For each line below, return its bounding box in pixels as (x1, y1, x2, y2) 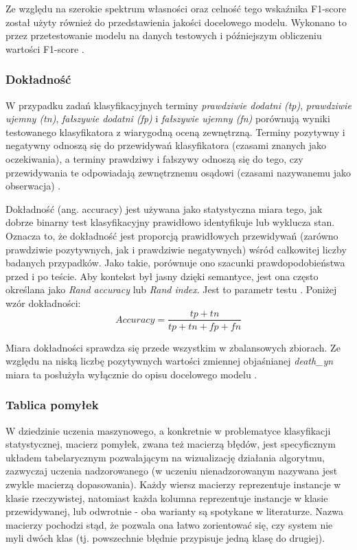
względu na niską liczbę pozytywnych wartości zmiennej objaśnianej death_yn (5, 354, 334, 368)
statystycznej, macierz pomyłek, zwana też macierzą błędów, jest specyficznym (5, 437, 336, 451)
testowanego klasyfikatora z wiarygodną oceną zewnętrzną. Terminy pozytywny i (5, 124, 345, 139)
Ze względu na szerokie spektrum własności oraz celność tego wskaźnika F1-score (5, 1, 347, 15)
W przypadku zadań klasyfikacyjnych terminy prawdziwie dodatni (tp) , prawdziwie (5, 98, 352, 112)
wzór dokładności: (5, 295, 81, 310)
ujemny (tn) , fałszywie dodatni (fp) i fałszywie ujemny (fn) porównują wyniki (5, 111, 330, 126)
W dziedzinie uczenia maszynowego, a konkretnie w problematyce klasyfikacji (5, 423, 331, 437)
